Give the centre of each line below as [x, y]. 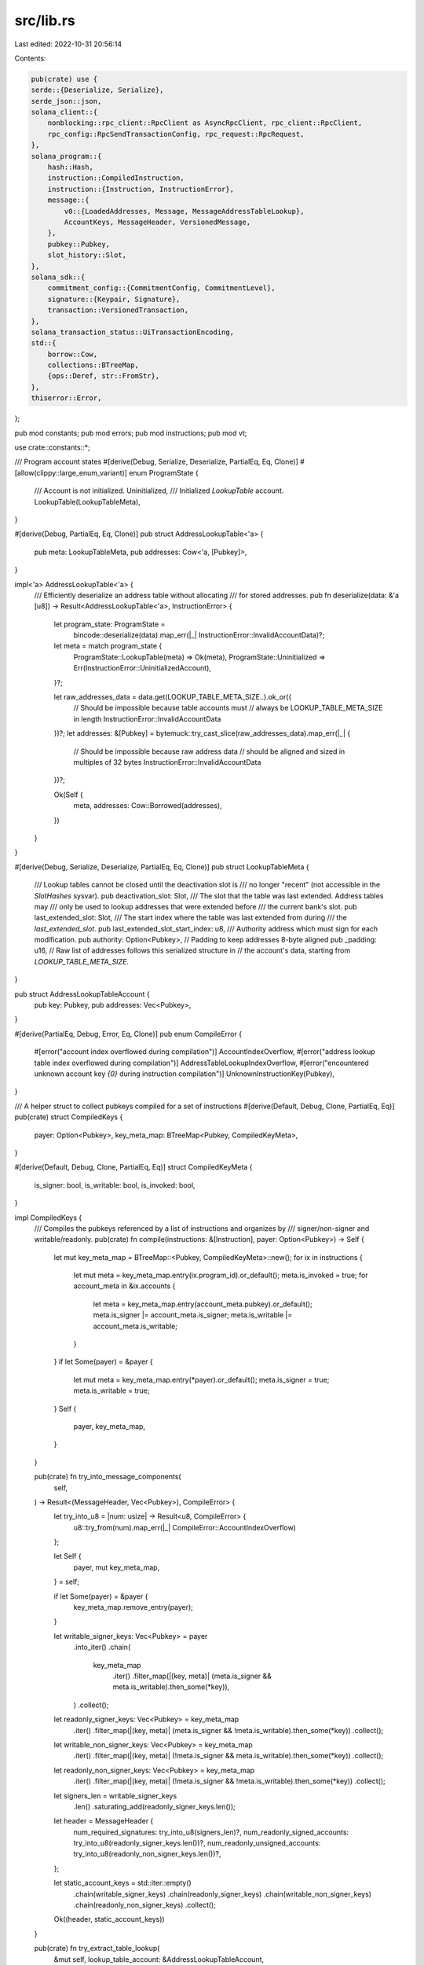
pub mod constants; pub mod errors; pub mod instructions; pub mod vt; [131, 433]
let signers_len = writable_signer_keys [115, 1795]
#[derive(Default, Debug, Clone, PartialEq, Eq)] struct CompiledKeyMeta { [133, 1167]
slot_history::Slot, [87, 255]
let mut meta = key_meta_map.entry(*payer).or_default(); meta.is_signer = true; [201, 1379]
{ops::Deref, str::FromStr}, [104, 376]
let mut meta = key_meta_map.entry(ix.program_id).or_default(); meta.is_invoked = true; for [221, 1275]
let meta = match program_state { [108, 646]
